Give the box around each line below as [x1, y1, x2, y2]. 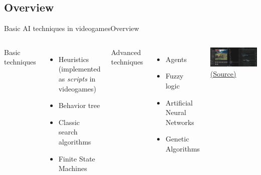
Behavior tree [58, 100, 100, 110]
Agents [165, 53, 187, 64]
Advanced [111, 46, 141, 57]
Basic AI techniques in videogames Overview [4, 23, 140, 33]
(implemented [58, 63, 101, 74]
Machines [58, 163, 87, 173]
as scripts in [58, 73, 96, 83]
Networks [165, 116, 194, 127]
